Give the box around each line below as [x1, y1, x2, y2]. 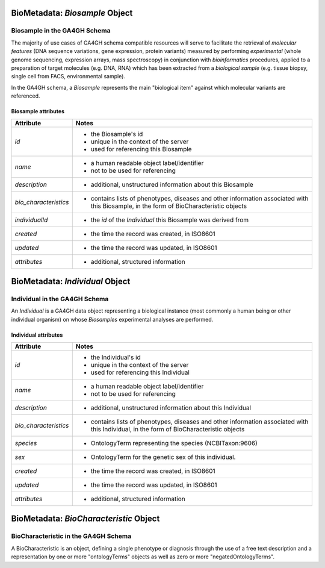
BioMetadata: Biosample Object [11, 8, 133, 18]
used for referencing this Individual [90, 368, 190, 376]
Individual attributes [11, 331, 63, 339]
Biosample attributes [11, 108, 65, 115]
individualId [14, 216, 48, 224]
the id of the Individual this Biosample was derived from [90, 216, 249, 224]
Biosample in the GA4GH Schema [11, 27, 111, 35]
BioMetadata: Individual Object [11, 276, 131, 286]
